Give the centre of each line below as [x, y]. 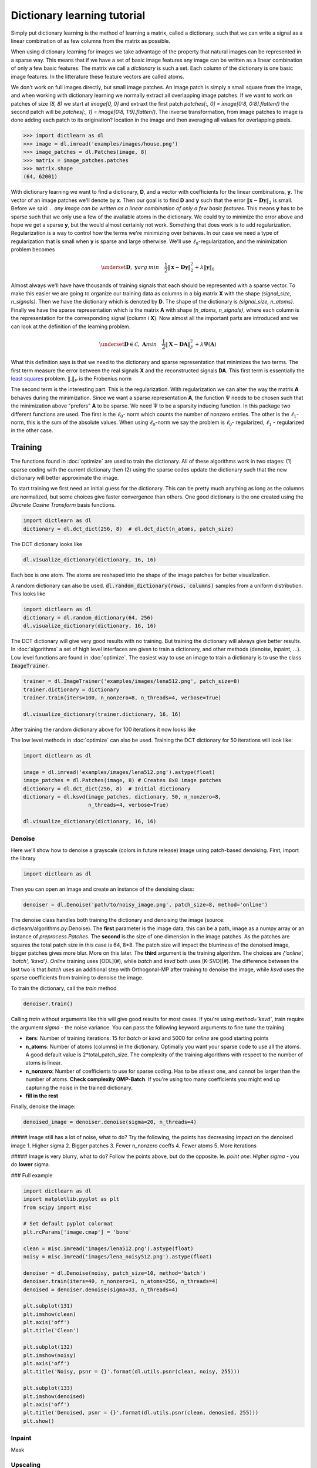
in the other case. [32, 430]
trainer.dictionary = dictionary [71, 689]
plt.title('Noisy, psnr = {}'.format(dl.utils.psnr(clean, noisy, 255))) [131, 1372]
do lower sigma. [31, 1164]
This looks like [28, 594]
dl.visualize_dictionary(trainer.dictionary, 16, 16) [102, 714]
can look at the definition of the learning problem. [71, 326]
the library [23, 858]
